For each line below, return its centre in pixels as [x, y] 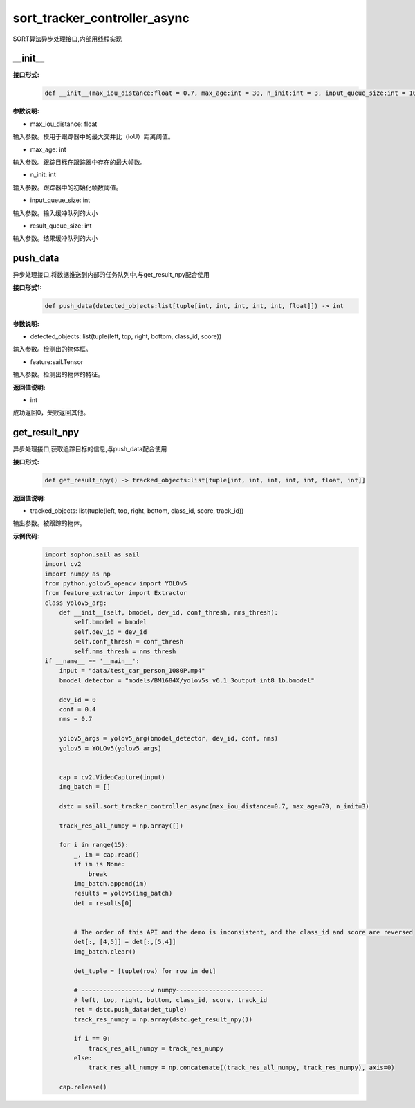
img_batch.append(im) [110, 884]
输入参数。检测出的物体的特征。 [58, 374]
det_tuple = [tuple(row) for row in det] [145, 971]
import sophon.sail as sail [92, 554]
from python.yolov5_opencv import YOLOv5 [116, 583]
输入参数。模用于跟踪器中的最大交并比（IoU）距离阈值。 [93, 137]
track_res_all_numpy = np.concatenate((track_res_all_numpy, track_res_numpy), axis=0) [241, 1068]
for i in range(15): [94, 845]
